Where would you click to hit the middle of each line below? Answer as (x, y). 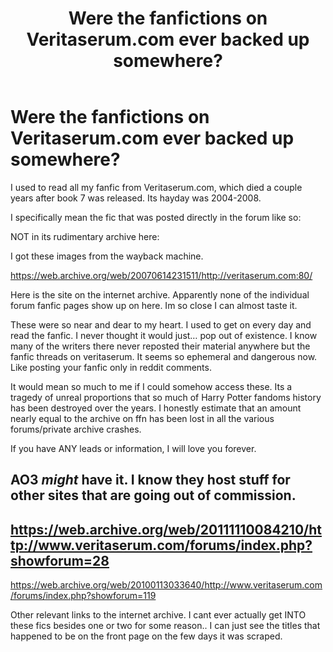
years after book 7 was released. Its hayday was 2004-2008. (136, 198)
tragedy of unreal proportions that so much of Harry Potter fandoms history (166, 397)
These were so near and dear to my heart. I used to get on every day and (161, 324)
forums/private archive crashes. (76, 429)
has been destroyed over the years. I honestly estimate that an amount (156, 408)
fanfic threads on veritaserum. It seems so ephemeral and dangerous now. (164, 356)
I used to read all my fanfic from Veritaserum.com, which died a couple (156, 187)
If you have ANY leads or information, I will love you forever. (133, 448)
